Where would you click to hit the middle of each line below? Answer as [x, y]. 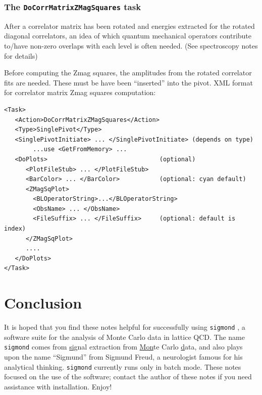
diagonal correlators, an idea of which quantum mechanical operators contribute [128, 36]
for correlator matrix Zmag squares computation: [80, 92]
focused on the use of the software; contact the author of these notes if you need [128, 377]
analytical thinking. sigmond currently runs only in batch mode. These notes [123, 366]
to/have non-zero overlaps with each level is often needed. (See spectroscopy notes [131, 45]
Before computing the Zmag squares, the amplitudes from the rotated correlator [128, 73]
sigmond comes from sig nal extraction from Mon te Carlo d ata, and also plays [123, 347]
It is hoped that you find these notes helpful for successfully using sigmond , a [125, 327]
